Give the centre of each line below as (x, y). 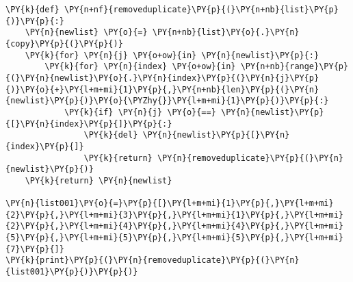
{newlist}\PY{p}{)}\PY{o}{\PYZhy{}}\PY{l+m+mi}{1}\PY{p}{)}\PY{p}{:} (167, 101)
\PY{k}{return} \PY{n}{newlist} (99, 180)
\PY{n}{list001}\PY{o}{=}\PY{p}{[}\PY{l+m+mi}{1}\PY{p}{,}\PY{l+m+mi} (170, 204)
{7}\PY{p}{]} (35, 249)
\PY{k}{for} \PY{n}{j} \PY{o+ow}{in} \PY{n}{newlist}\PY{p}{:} (172, 55)
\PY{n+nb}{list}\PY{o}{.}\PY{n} (226, 33)
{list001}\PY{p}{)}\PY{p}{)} (72, 272)
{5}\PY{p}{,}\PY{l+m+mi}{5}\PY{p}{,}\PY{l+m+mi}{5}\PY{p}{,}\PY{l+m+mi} (174, 238)
